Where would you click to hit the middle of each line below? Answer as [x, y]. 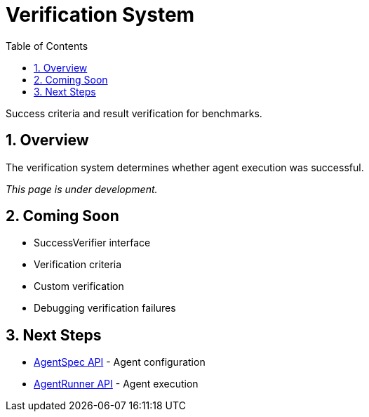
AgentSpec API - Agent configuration [120, 362]
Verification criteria [78, 265]
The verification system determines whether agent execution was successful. [185, 167]
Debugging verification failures [105, 308]
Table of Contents [47, 46]
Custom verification [79, 286]
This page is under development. [82, 189]
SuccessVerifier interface [92, 243]
